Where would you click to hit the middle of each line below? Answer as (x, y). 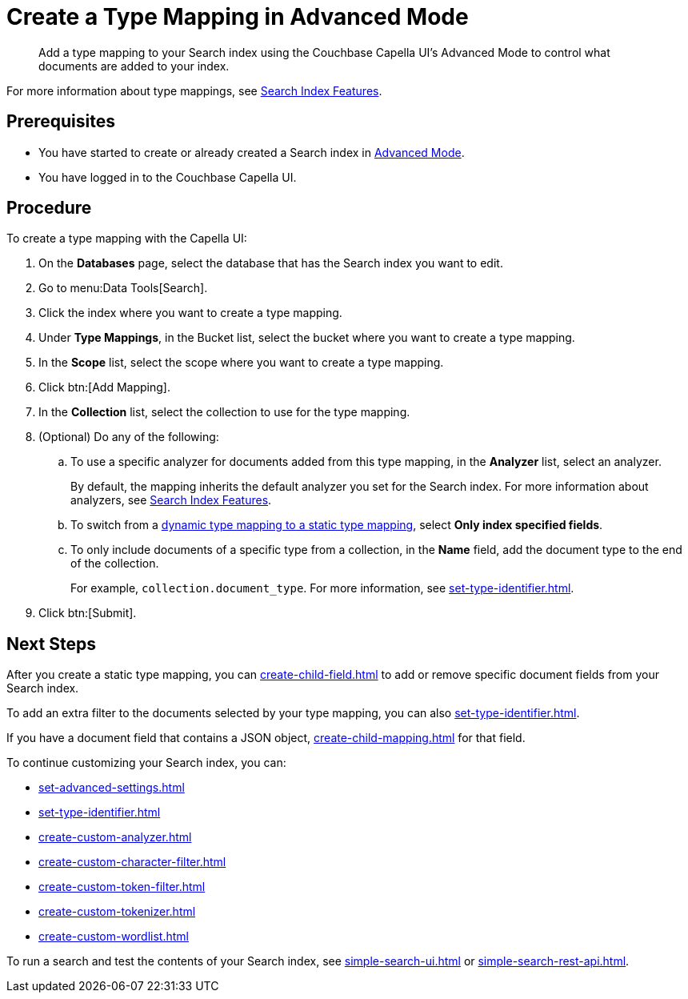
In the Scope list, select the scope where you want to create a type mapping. (241, 363)
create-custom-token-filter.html (122, 887)
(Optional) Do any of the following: (129, 437)
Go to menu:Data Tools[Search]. (123, 288)
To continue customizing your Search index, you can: (146, 763)
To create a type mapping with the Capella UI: (127, 239)
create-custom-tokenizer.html (117, 912)
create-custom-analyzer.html (115, 837)
